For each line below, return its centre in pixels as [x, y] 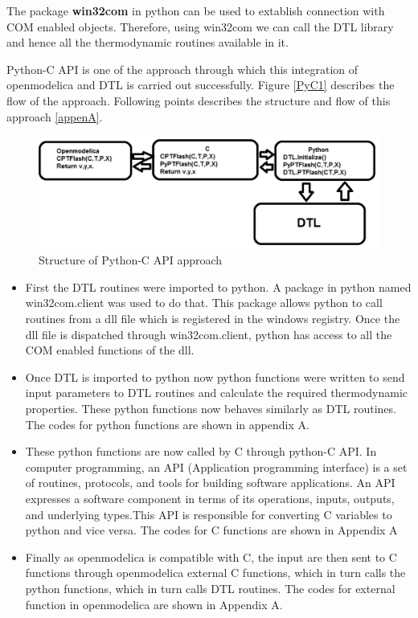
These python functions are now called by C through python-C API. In [201, 451]
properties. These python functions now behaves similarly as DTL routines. [211, 408]
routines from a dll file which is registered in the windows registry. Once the [213, 319]
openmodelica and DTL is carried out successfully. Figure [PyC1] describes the [201, 85]
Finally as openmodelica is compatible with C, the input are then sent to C [211, 557]
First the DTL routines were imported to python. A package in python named [218, 286]
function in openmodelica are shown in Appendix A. [154, 604]
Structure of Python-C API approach [131, 260]
